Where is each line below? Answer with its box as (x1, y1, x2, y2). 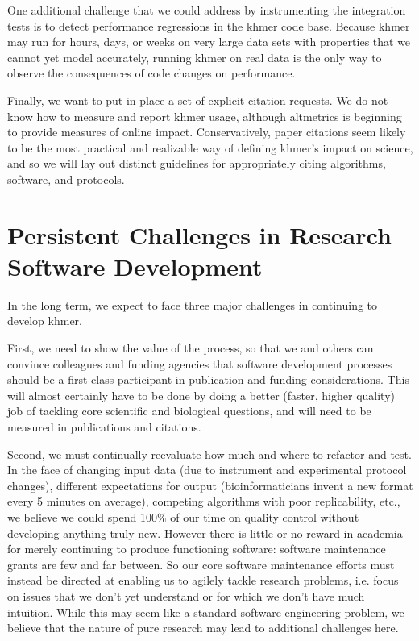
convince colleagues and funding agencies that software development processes (7, 355, 392, 372)
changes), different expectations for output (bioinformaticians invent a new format (7, 477, 413, 493)
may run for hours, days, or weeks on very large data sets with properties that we (7, 33, 411, 50)
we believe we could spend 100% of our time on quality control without (7, 508, 359, 525)
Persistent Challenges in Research (7, 218, 392, 251)
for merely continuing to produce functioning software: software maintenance (7, 540, 386, 557)
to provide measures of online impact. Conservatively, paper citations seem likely (7, 123, 406, 140)
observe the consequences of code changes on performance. (7, 65, 296, 81)
